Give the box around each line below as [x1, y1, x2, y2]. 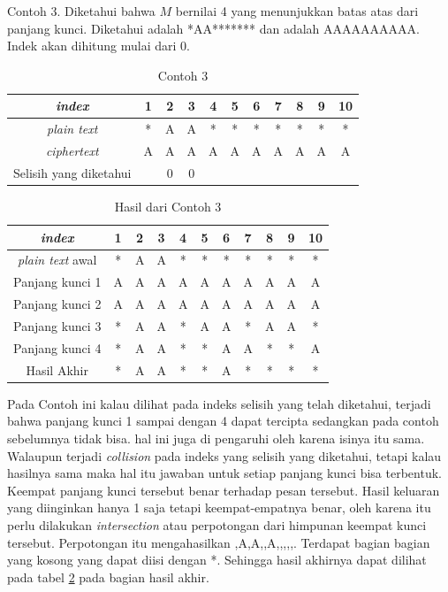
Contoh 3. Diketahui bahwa [7, 2, 156, 19]
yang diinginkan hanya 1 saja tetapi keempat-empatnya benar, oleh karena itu [7, 498, 431, 517]
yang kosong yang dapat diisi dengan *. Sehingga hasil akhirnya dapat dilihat [7, 550, 427, 569]
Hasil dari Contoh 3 [114, 197, 222, 215]
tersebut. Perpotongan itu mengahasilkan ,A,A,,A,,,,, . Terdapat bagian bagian [7, 533, 430, 551]
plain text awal [18, 250, 97, 269]
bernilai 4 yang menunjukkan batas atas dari [175, 2, 419, 19]
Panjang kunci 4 [13, 338, 102, 357]
